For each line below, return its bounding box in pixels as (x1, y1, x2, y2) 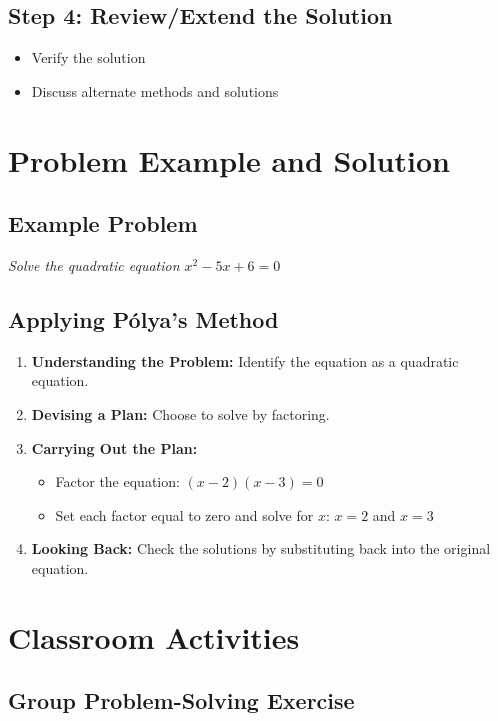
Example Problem (8, 208, 198, 239)
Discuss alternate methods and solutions (31, 80, 279, 101)
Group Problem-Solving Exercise (8, 685, 355, 716)
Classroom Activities (8, 616, 300, 657)
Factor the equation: (55, 471, 180, 492)
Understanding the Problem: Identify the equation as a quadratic (31, 350, 459, 371)
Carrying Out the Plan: (31, 437, 198, 458)
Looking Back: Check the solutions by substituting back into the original (31, 538, 491, 559)
